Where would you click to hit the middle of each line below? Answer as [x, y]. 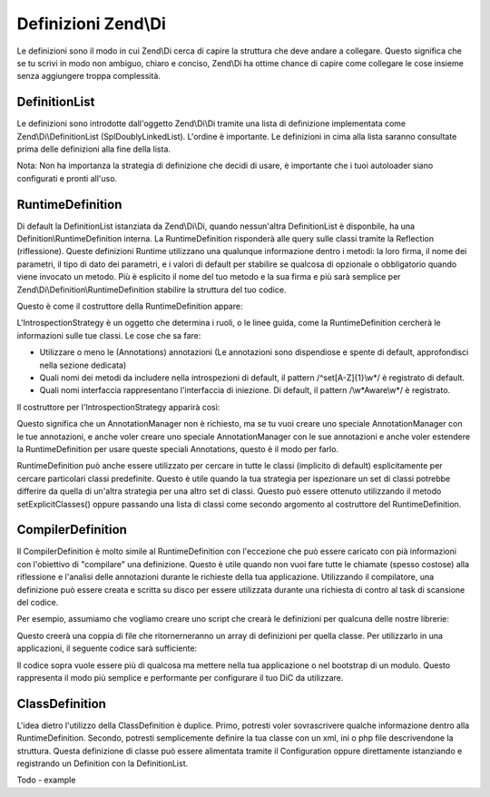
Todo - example [46, 780]
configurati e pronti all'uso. [67, 178]
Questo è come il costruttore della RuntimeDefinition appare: [130, 306]
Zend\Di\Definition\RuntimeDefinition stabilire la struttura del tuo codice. [152, 290]
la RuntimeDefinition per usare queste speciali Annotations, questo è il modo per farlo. [178, 448]
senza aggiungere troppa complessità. [88, 76]
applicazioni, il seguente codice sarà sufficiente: [107, 648]
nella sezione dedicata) [83, 365]
